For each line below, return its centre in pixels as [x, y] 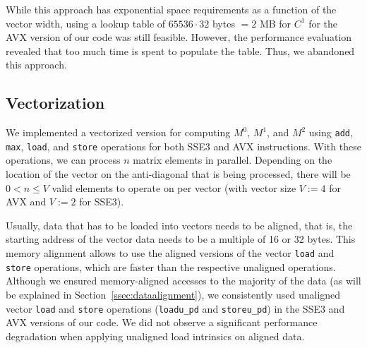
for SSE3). [102, 202]
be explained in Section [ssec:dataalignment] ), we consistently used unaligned [173, 294]
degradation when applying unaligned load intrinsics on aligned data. [155, 336]
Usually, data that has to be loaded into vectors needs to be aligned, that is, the [179, 225]
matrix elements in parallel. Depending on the [233, 160]
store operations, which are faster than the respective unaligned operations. [171, 266]
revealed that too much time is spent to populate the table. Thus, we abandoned [180, 50]
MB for [275, 23]
